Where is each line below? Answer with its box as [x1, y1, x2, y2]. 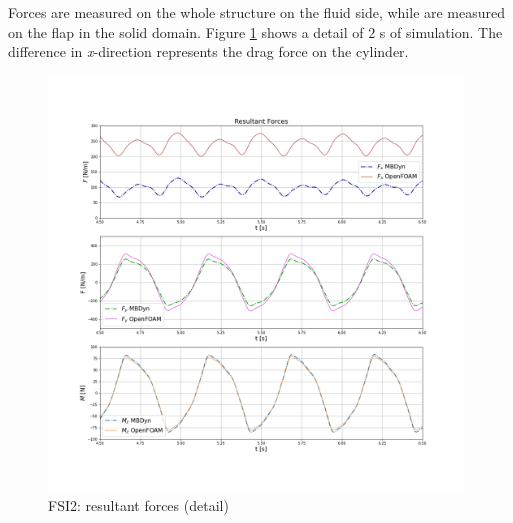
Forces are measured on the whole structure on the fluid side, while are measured [8, 2, 506, 22]
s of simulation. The [379, 21, 503, 42]
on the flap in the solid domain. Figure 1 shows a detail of [8, 21, 364, 42]
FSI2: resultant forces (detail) [48, 494, 229, 515]
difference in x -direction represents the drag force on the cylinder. [8, 41, 409, 62]
